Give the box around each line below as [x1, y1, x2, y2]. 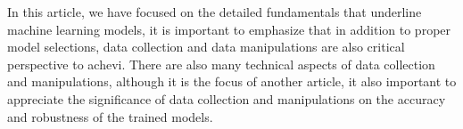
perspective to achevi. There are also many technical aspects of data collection [7, 54, 435, 73]
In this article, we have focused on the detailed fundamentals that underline [7, 3, 422, 20]
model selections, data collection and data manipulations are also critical [7, 37, 405, 56]
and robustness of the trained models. [7, 107, 213, 125]
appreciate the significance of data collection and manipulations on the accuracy [7, 89, 446, 108]
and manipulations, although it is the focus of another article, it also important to [7, 72, 457, 91]
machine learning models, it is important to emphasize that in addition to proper [7, 20, 451, 38]
